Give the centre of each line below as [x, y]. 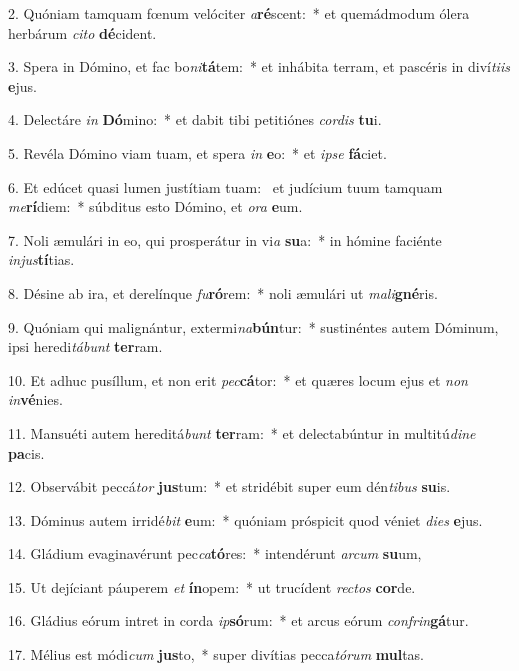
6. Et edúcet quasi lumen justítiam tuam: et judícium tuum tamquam [225, 186]
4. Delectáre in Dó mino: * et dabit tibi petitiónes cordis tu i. [195, 119]
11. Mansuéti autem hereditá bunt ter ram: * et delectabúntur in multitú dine [242, 432]
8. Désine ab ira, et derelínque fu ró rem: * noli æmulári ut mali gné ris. [223, 292]
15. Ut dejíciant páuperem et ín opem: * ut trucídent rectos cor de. [212, 586]
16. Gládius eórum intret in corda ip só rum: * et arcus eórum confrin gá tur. [238, 620]
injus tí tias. [41, 259]
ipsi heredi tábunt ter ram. [85, 346]
